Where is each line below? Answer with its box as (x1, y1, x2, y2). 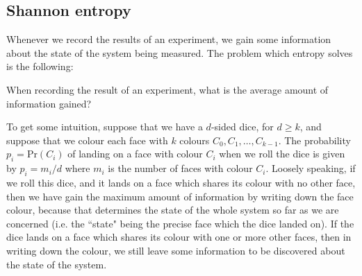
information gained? (6, 96, 92, 110)
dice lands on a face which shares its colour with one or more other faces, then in (6, 230, 352, 244)
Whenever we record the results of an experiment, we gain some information (6, 32, 331, 46)
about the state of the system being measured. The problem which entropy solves (6, 45, 353, 60)
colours (179, 132, 210, 147)
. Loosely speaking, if (265, 161, 356, 175)
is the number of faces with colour (108, 161, 253, 175)
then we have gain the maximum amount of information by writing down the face (6, 189, 354, 203)
